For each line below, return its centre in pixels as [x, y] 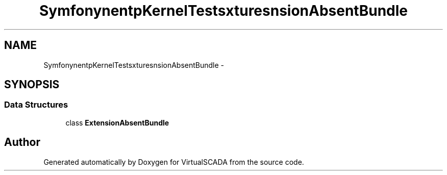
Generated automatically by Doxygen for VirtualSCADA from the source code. [174, 162]
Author [22, 142]
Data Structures [36, 105]
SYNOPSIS [32, 85]
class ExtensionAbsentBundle [117, 122]
